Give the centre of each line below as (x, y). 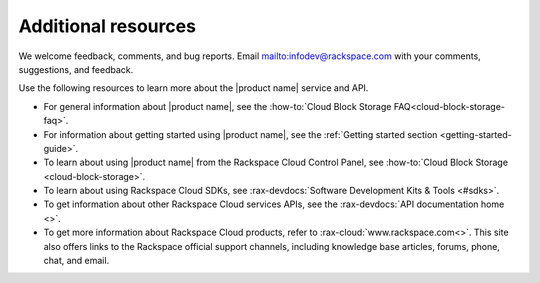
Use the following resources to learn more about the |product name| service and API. (193, 88)
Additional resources (107, 26)
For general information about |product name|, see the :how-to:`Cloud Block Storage (217, 106)
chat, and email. (76, 261)
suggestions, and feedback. (76, 69)
